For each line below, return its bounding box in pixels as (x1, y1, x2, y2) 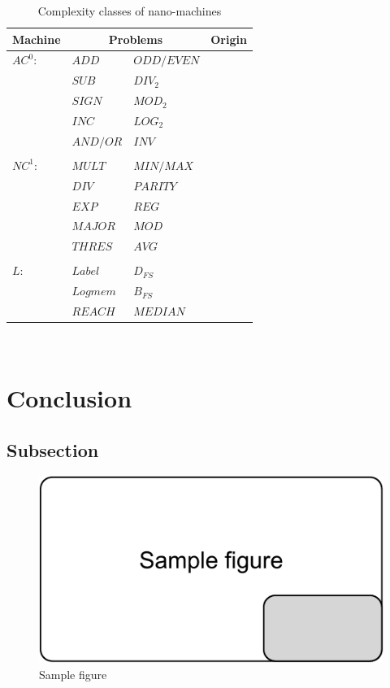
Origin (210, 30, 247, 47)
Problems (108, 30, 163, 47)
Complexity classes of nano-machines (37, 2, 222, 19)
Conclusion (6, 381, 132, 414)
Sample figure (39, 666, 107, 683)
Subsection (6, 437, 99, 462)
